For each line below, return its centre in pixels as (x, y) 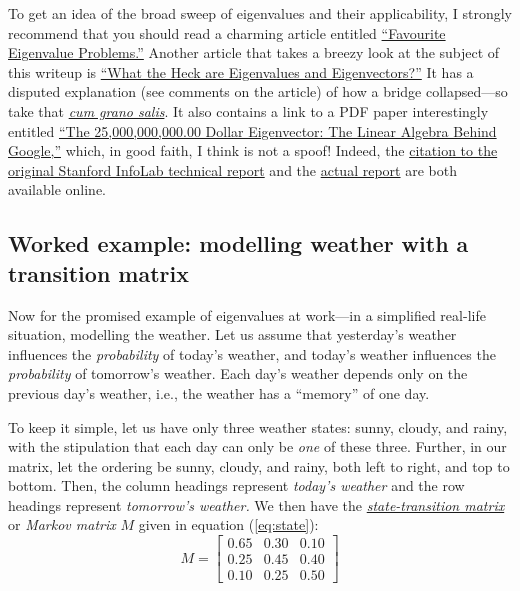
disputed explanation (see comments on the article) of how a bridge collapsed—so (258, 91)
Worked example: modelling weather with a (238, 243)
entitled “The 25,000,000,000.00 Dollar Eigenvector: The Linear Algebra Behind (252, 130)
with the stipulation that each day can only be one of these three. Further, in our (257, 446)
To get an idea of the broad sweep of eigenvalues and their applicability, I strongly (260, 13)
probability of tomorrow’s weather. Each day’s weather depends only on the (238, 373)
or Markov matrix (62, 524)
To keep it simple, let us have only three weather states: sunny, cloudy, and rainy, (258, 426)
